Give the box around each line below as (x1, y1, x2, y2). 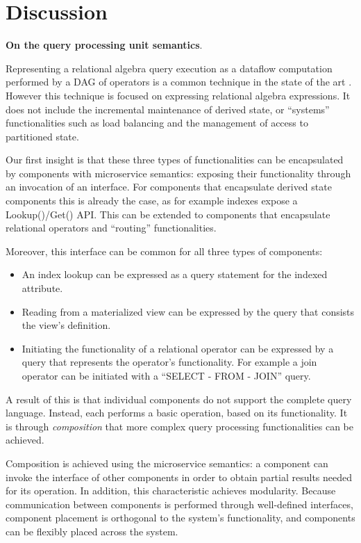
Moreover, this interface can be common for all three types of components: (6, 243, 323, 258)
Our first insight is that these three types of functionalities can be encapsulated (6, 152, 344, 167)
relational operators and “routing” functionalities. (6, 220, 217, 235)
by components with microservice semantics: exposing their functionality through (6, 165, 351, 180)
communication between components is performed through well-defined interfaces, (6, 496, 353, 511)
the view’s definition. (22, 318, 111, 332)
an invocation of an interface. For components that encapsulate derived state (6, 179, 332, 194)
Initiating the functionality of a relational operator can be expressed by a (22, 341, 334, 355)
